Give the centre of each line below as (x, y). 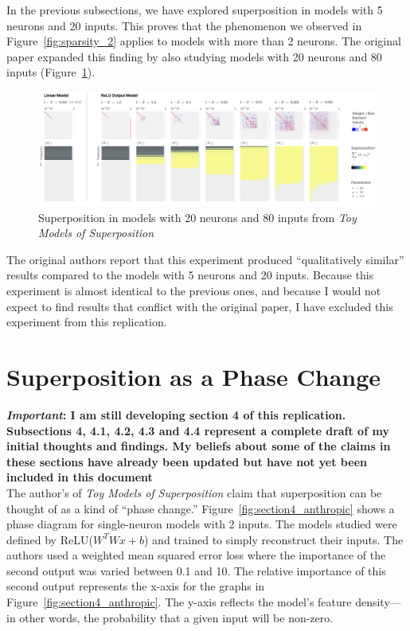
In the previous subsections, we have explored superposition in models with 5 (195, 10)
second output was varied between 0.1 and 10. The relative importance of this (196, 570)
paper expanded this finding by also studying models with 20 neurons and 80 (194, 56)
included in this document (80, 477)
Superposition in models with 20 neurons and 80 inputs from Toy (197, 217)
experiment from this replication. (87, 322)
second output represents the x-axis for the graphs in (136, 586)
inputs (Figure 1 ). (51, 72)
